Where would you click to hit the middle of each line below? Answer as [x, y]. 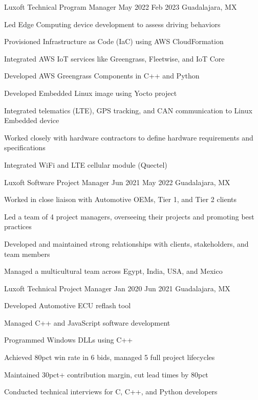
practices [18, 226]
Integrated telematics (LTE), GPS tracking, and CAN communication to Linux [128, 110]
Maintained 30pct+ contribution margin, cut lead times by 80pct [106, 374]
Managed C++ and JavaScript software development [87, 322]
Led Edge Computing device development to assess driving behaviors [112, 24]
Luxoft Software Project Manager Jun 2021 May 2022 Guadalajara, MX [117, 182]
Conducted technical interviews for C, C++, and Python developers [111, 392]
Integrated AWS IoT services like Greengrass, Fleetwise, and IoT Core [114, 58]
